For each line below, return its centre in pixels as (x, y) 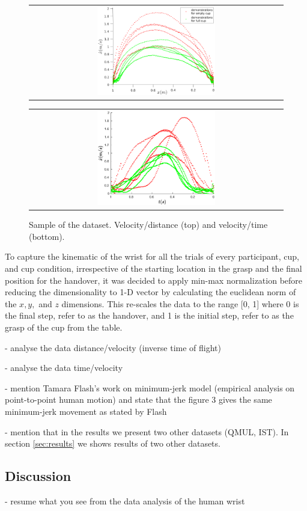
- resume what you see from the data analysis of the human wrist (125, 500)
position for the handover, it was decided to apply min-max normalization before (154, 280)
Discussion (38, 476)
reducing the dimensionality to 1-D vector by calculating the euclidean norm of (150, 292)
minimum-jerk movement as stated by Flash (86, 411)
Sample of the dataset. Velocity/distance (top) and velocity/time (148, 225)
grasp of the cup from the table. (64, 327)
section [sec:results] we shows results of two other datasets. (113, 443)
